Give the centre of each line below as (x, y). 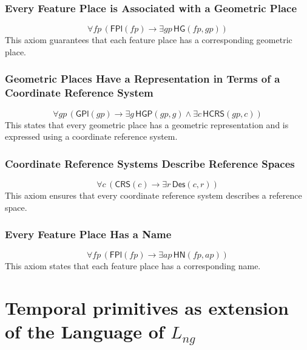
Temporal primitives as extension (147, 308)
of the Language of (85, 331)
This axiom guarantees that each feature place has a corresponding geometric (149, 40)
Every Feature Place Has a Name (88, 234)
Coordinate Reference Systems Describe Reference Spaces (150, 163)
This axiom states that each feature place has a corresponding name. (133, 266)
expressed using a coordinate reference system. (91, 136)
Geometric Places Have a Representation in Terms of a (143, 79)
